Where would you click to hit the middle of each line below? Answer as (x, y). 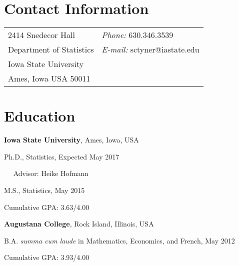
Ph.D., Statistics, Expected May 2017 (62, 156)
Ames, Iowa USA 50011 (49, 78)
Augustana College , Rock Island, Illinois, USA (79, 224)
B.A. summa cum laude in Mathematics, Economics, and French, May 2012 (119, 240)
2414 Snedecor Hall (41, 35)
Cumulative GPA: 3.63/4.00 (47, 207)
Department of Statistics (51, 49)
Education (40, 116)
